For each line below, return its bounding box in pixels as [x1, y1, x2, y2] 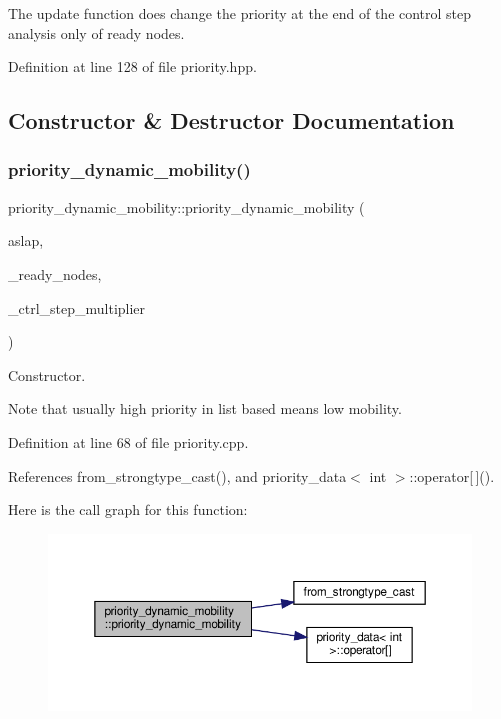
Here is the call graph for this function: [8, 499, 248, 520]
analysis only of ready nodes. [8, 22, 185, 43]
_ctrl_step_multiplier [8, 297, 146, 318]
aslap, [8, 230, 44, 251]
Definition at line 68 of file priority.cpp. [8, 431, 249, 452]
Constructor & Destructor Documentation [8, 105, 455, 136]
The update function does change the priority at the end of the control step [8, 3, 472, 23]
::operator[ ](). [409, 465, 495, 486]
